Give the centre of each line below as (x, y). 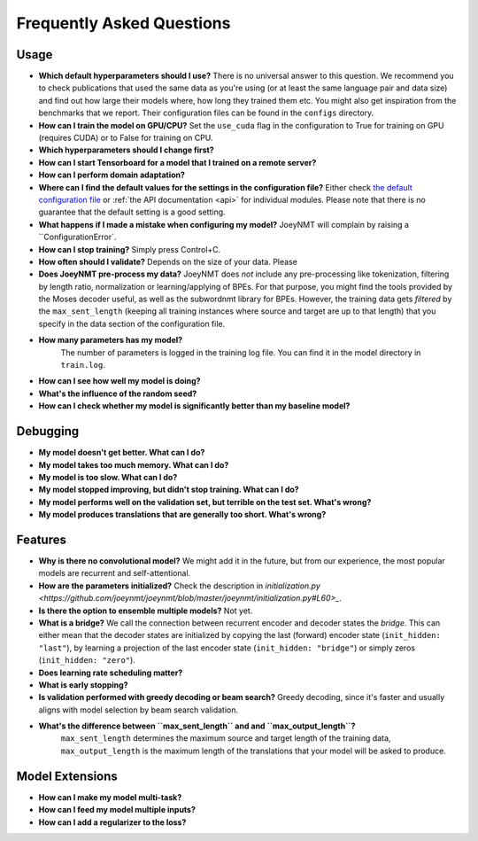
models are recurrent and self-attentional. (115, 573)
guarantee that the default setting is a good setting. (132, 212)
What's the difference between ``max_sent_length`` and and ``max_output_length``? (197, 726)
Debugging (48, 431)
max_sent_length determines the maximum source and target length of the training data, (226, 738)
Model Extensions (67, 776)
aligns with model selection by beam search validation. (139, 710)
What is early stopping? (83, 685)
